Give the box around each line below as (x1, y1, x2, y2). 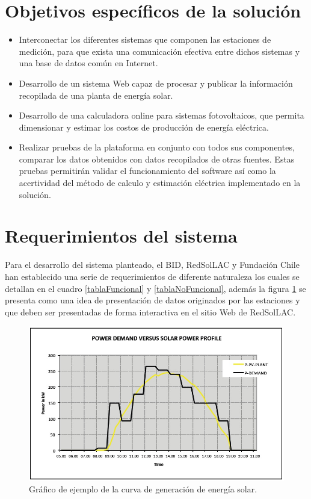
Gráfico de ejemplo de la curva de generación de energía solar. (29, 483, 257, 495)
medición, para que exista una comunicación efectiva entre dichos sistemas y (19, 45, 300, 57)
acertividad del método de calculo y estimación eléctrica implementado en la (19, 176, 301, 189)
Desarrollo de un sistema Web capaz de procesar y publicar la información (19, 76, 293, 89)
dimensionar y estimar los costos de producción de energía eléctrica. (19, 120, 269, 133)
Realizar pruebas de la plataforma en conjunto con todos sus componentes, (19, 141, 295, 153)
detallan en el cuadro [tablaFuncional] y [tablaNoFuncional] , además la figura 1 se (5, 282, 306, 294)
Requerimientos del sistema (5, 223, 238, 248)
